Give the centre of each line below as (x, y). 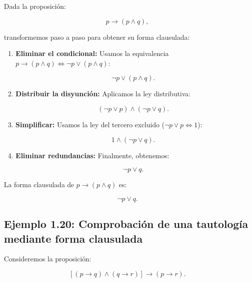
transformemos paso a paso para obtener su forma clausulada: (97, 37)
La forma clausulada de (39, 184)
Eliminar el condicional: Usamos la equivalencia (92, 53)
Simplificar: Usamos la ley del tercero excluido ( (90, 124)
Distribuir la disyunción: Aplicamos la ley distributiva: (103, 94)
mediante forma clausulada (73, 238)
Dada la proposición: (35, 6)
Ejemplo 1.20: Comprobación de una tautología (126, 224)
